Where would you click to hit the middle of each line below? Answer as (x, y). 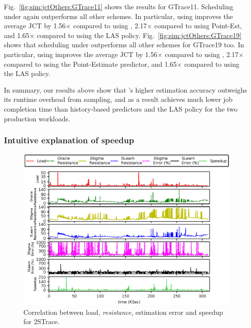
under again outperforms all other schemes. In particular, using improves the (119, 16)
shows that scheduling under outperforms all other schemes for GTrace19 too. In (124, 45)
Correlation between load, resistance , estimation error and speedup (123, 312)
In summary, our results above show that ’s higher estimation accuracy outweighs (125, 89)
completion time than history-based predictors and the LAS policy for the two (121, 108)
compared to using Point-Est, (198, 26)
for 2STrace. (41, 321)
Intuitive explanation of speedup (69, 140)
